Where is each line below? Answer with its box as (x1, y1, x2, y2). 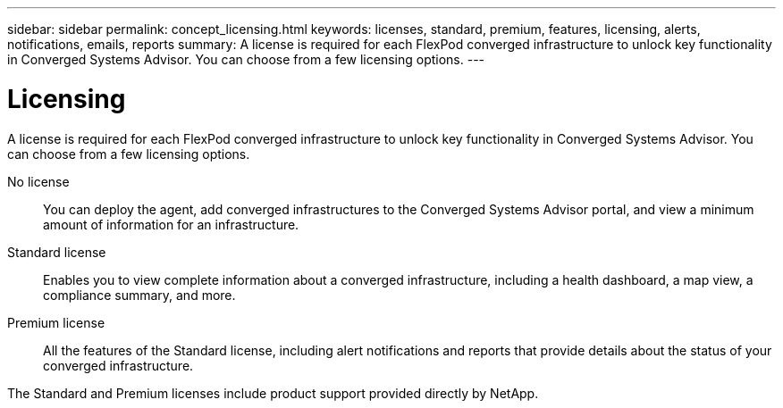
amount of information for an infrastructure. (43, 216, 299, 232)
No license (7, 173, 70, 189)
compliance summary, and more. (43, 287, 236, 303)
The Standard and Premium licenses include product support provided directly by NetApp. (7, 385, 539, 401)
